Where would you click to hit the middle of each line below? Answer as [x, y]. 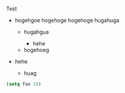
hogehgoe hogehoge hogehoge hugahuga [67, 20]
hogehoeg [36, 50]
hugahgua [36, 32]
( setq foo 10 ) [24, 84]
